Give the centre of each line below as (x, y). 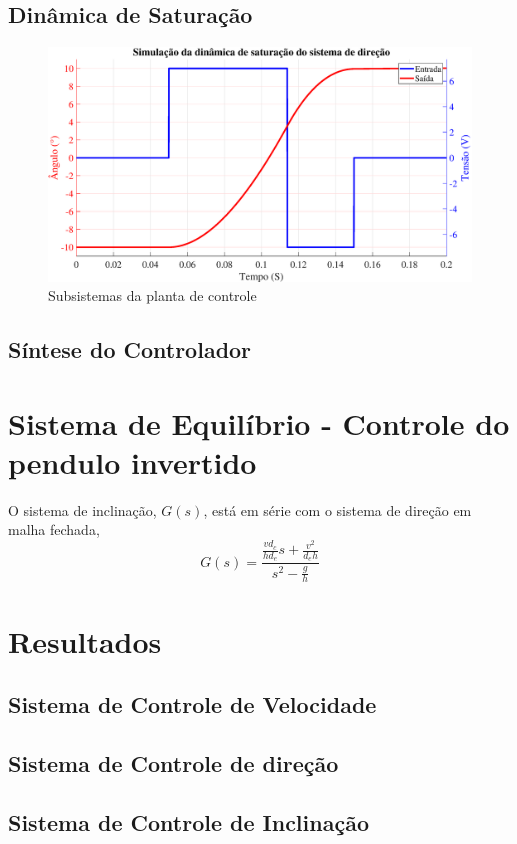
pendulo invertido (132, 461)
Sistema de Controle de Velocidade (192, 704)
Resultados (85, 640)
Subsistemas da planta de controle (152, 295)
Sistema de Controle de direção (173, 762)
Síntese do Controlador (130, 349)
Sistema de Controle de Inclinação (188, 821)
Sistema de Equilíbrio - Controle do (259, 422)
